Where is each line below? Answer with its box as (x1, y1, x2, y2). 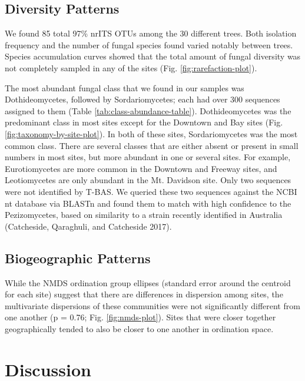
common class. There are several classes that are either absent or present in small (5, 139, 299, 151)
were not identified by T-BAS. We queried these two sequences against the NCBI (5, 185, 297, 197)
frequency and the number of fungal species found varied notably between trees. (5, 38, 293, 51)
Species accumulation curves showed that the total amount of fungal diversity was (5, 50, 301, 62)
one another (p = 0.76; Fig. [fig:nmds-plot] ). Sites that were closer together (5, 311, 276, 323)
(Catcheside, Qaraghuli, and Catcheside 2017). (5, 220, 172, 232)
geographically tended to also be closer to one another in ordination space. (5, 322, 274, 334)
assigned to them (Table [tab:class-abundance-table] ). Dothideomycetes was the (5, 104, 291, 117)
